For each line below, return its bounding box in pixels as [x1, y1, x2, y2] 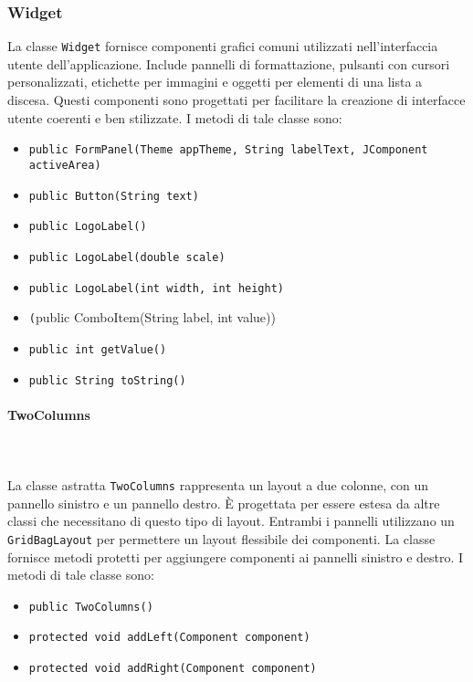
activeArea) [28, 158, 101, 172]
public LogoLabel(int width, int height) [28, 281, 284, 295]
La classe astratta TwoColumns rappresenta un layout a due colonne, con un [7, 476, 429, 495]
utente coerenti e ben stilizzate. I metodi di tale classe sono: [7, 108, 342, 127]
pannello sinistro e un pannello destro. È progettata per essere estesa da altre [7, 493, 440, 512]
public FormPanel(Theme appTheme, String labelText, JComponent [28, 143, 428, 157]
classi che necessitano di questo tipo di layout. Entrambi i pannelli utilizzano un [7, 511, 455, 530]
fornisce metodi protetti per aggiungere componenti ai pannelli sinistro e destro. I [7, 547, 464, 566]
